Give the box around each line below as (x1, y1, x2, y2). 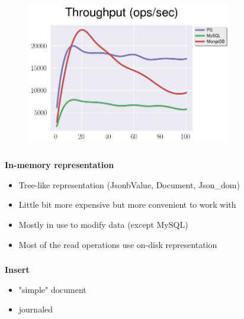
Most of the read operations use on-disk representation (18, 238, 217, 250)
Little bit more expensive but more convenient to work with (18, 198, 236, 211)
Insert (5, 263, 30, 276)
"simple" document (18, 283, 86, 295)
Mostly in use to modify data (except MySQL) (18, 218, 188, 230)
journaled (18, 303, 53, 315)
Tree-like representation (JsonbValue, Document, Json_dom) (18, 178, 240, 191)
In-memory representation (5, 159, 114, 171)
